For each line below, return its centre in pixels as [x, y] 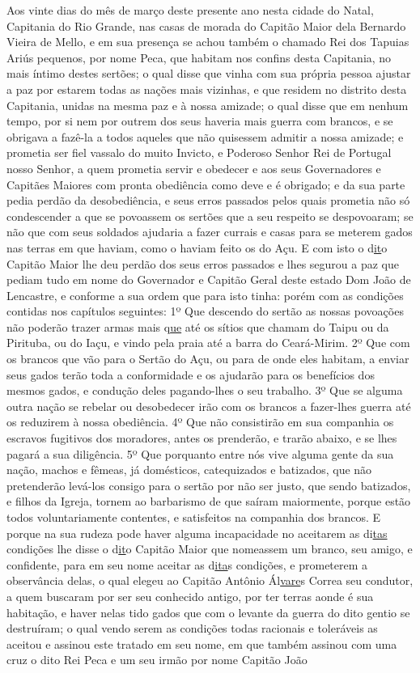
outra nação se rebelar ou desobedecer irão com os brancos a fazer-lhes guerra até [209, 406]
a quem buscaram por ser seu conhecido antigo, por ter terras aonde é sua [190, 596]
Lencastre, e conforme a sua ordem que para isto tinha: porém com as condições [205, 295]
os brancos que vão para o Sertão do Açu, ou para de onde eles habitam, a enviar [208, 359]
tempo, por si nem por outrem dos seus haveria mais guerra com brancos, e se [200, 121]
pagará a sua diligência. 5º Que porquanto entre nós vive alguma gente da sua [200, 453]
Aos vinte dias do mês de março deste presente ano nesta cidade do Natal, [190, 10]
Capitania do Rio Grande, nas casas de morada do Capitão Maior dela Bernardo [206, 25]
